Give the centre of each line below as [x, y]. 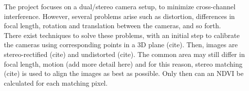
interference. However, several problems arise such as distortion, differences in [119, 16]
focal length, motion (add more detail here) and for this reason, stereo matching [123, 64]
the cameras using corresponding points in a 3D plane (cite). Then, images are [121, 45]
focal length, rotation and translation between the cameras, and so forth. [113, 26]
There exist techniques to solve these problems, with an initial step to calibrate [122, 35]
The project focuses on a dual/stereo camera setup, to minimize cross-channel [120, 6]
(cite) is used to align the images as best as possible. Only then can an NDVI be [124, 73]
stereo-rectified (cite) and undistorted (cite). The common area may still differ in [124, 54]
